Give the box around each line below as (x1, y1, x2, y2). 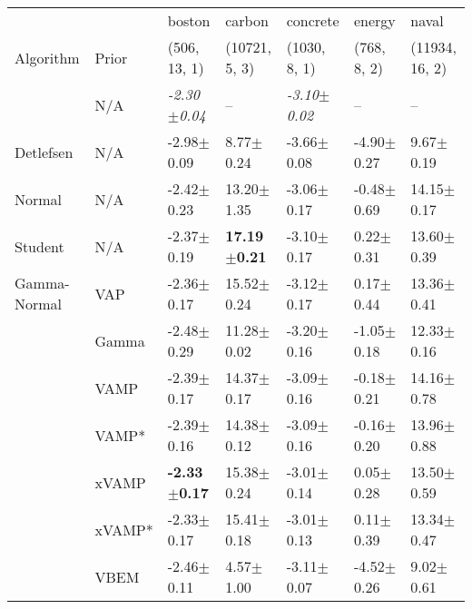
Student (15, 235, 64, 257)
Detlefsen (15, 141, 74, 162)
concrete (286, 10, 339, 31)
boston (167, 10, 211, 31)
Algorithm (15, 46, 80, 68)
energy (353, 10, 396, 31)
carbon (225, 10, 269, 31)
